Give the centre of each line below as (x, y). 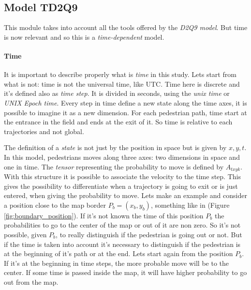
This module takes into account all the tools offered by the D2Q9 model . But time (126, 27)
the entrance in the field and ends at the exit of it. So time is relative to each (118, 122)
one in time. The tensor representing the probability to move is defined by (114, 166)
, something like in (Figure (190, 205)
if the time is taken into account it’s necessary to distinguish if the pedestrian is (122, 244)
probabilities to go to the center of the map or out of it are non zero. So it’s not (122, 225)
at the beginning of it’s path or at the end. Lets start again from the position (118, 253)
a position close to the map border (55, 205)
